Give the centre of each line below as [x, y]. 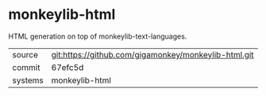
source [25, 54]
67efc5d [67, 67]
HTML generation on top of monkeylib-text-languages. [98, 36]
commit [26, 67]
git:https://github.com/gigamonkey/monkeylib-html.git [152, 54]
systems [28, 80]
